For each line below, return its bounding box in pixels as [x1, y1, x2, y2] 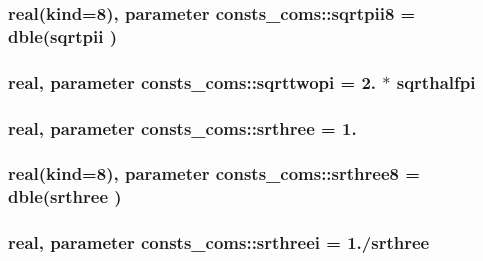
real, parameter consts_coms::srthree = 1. [8, 115, 357, 140]
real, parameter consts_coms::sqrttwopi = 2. [8, 69, 377, 94]
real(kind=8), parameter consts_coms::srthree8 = [8, 161, 420, 186]
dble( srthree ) [8, 184, 122, 209]
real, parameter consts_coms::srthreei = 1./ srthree [8, 230, 430, 255]
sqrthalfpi [396, 69, 476, 94]
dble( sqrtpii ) [8, 23, 117, 48]
